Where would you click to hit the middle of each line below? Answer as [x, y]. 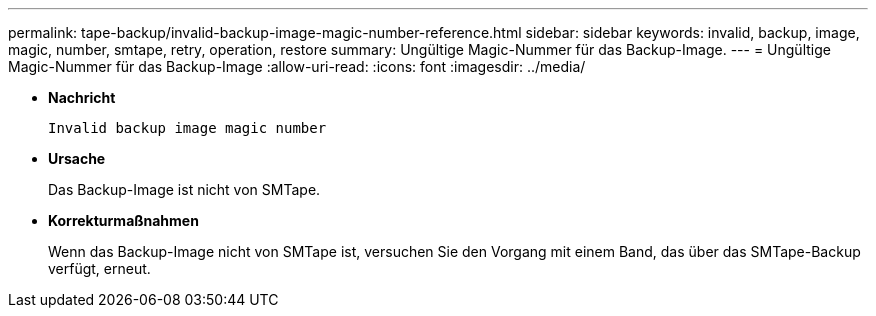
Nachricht [82, 97]
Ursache [77, 158]
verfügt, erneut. [99, 268]
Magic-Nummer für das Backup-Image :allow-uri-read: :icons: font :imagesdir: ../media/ [297, 66]
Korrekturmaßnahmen [123, 220]
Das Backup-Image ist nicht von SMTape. [184, 189]
